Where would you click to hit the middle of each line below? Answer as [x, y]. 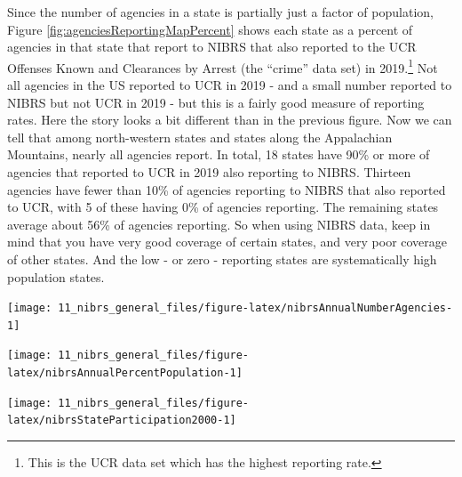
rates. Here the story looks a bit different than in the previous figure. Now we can [230, 120]
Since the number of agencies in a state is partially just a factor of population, [220, 12]
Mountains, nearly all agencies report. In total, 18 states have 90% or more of [219, 154]
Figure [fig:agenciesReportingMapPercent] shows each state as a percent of [210, 29]
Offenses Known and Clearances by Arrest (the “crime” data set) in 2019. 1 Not [223, 66]
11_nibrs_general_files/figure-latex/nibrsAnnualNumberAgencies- [255, 308]
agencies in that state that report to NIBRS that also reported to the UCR [212, 47]
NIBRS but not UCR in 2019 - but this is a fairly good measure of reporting [216, 102]
